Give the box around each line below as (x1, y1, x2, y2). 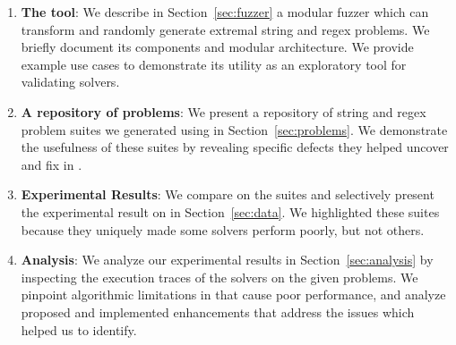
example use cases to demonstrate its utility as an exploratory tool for (21, 55, 407, 73)
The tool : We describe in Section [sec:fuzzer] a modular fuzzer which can (21, 3, 429, 21)
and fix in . (21, 155, 82, 173)
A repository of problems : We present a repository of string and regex (21, 102, 426, 121)
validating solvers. (21, 72, 120, 91)
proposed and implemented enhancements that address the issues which (21, 302, 415, 321)
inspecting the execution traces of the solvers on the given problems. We (21, 267, 418, 286)
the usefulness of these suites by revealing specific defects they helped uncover (21, 138, 449, 156)
